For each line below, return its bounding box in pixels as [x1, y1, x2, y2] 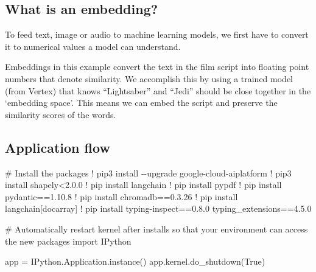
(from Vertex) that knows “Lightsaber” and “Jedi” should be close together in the [5, 84, 311, 97]
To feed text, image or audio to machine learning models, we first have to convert [5, 28, 309, 41]
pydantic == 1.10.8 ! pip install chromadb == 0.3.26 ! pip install [5, 190, 238, 203]
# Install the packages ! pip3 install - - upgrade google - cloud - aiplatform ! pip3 [5, 166, 292, 179]
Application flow [5, 138, 110, 156]
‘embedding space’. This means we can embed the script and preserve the [5, 96, 278, 109]
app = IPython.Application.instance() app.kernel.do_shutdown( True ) [5, 255, 265, 268]
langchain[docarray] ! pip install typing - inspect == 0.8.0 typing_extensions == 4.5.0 [5, 202, 312, 215]
